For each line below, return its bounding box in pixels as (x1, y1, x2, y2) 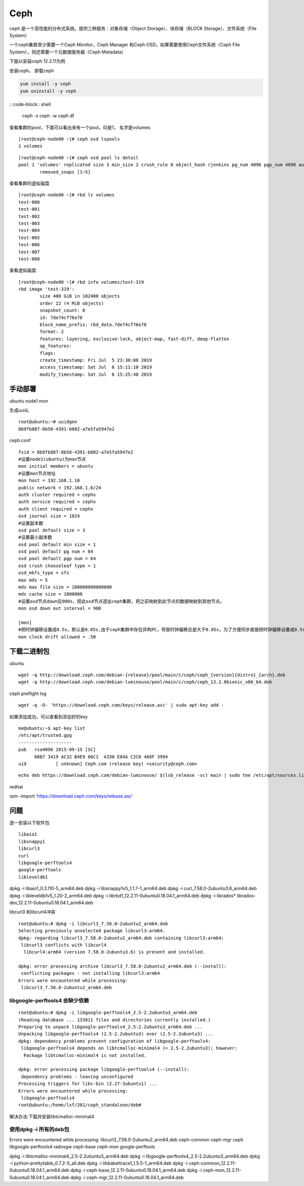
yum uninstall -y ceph (20, 88, 77, 94)
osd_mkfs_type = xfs (18, 570, 69, 576)
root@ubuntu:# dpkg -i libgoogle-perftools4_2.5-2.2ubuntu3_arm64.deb (18, 1010, 198, 1015)
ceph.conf (9, 437, 31, 444)
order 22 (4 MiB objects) (40, 300, 104, 306)
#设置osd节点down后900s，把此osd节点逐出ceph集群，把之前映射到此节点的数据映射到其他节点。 (18, 598, 225, 604)
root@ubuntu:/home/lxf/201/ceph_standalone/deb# (18, 1102, 141, 1108)
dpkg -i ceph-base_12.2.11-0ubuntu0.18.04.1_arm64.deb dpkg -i (70, 1167, 202, 1173)
